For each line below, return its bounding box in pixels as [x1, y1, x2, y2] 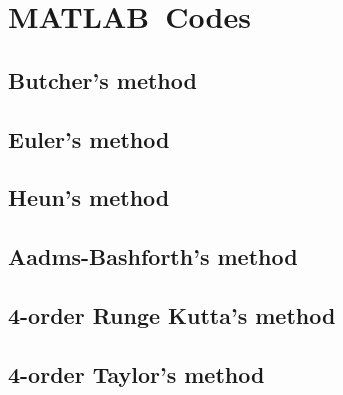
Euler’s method [8, 123, 170, 154]
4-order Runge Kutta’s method [8, 299, 336, 330]
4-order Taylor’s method [8, 358, 265, 389]
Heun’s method [8, 182, 170, 213]
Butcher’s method [8, 64, 197, 95]
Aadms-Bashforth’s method [8, 241, 298, 272]
